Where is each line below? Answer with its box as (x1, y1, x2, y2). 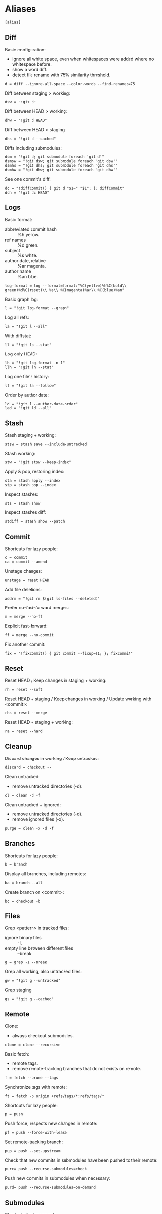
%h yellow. (17, 231, 40, 237)
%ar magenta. (17, 263, 46, 269)
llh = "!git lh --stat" (5, 365, 54, 370)
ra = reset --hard (5, 729, 43, 734)
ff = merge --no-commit (5, 633, 54, 638)
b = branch (5, 862, 28, 867)
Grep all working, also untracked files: (5, 969, 82, 975)
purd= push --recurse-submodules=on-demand (5, 1185, 96, 1190)
